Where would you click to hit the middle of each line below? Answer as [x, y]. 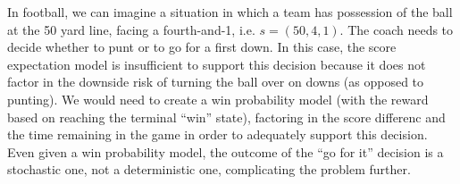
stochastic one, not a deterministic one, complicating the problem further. [209, 169]
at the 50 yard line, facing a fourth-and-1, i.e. [131, 29]
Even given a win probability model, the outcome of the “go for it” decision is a [226, 151]
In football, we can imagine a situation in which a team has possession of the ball [230, 12]
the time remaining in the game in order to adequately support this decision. [217, 134]
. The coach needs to [397, 29]
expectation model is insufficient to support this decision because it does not [217, 64]
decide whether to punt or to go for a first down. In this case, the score [202, 47]
